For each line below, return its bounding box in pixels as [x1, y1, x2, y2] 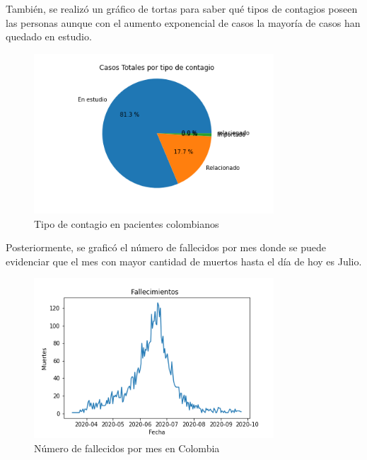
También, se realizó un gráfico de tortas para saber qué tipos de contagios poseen [6, 1, 358, 16]
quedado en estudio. [6, 29, 92, 44]
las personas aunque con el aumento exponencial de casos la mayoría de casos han [6, 15, 361, 30]
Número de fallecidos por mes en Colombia [34, 441, 220, 455]
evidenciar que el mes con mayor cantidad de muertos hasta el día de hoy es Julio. [6, 253, 362, 268]
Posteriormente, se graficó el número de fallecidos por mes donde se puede [6, 240, 326, 255]
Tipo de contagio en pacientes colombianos [34, 216, 219, 231]
